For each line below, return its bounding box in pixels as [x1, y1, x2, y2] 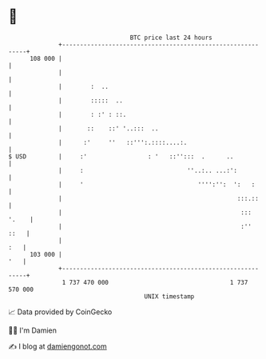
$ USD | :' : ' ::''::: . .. [8, 152, 234, 161]
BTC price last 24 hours [129, 34, 213, 42]
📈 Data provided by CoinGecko [8, 307, 113, 317]
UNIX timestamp [144, 292, 195, 301]
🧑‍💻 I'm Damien [8, 325, 58, 335]
